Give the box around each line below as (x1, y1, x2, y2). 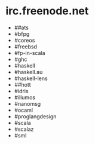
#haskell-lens (14, 75, 48, 82)
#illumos (14, 94, 36, 101)
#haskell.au (14, 68, 43, 75)
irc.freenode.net (5, 4, 89, 18)
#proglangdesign (14, 112, 57, 120)
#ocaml (14, 106, 33, 114)
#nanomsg (14, 100, 41, 107)
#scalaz (14, 125, 34, 133)
